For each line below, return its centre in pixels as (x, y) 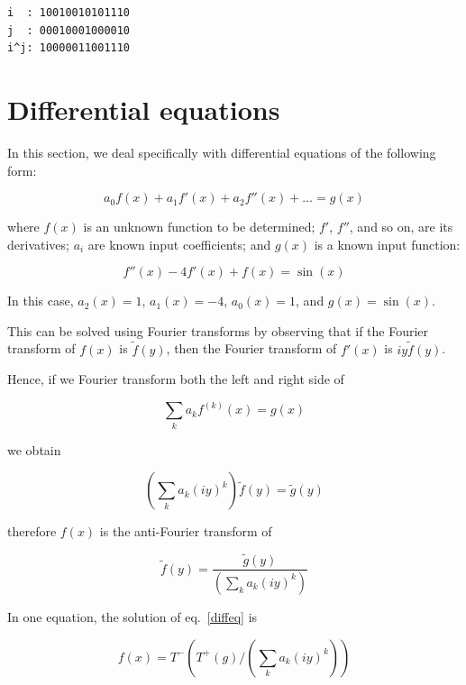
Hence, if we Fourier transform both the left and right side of (176, 379)
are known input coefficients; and (179, 244)
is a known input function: (387, 244)
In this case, (41, 301)
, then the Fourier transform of (251, 348)
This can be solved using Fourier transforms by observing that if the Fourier (218, 330)
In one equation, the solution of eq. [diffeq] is (132, 616)
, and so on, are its (401, 227)
